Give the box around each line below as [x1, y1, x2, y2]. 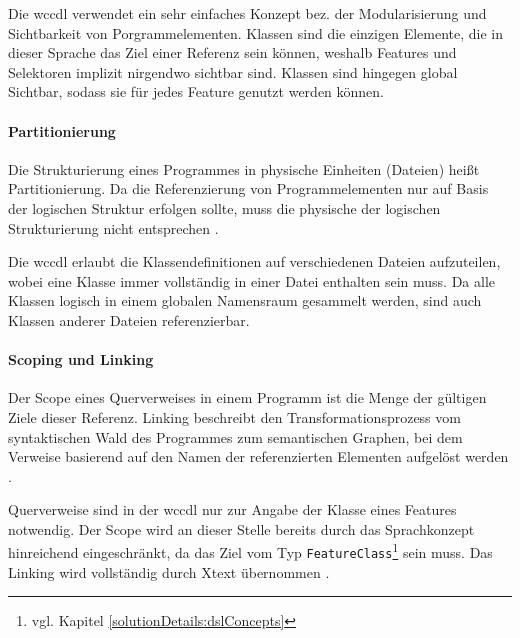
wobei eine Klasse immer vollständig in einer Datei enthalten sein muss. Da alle [8, 270, 495, 291]
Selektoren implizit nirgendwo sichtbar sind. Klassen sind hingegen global [8, 61, 458, 82]
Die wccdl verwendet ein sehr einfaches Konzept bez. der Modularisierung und [8, 3, 487, 23]
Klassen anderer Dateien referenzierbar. [8, 309, 250, 330]
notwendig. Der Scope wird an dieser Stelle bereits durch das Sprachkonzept [8, 518, 475, 539]
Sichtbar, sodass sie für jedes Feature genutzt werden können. [8, 81, 385, 102]
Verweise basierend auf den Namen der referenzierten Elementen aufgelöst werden [8, 446, 509, 467]
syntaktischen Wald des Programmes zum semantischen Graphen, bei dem [8, 426, 463, 447]
